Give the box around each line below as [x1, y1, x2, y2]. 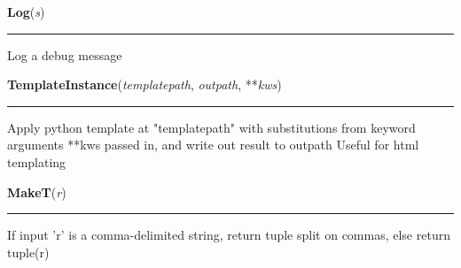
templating [7, 152, 66, 171]
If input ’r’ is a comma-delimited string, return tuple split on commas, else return [7, 226, 450, 244]
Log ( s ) [7, 3, 45, 20]
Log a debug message [7, 45, 122, 64]
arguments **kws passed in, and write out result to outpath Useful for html [7, 135, 419, 154]
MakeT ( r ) [7, 182, 66, 201]
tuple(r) [7, 242, 50, 261]
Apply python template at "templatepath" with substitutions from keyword [7, 118, 416, 136]
